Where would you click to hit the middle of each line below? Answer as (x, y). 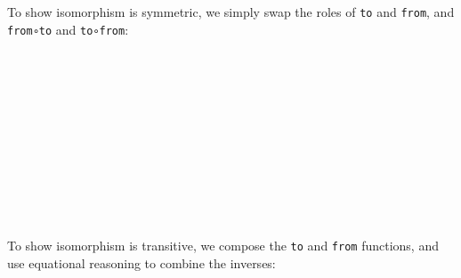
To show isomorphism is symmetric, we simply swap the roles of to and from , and (231, 12)
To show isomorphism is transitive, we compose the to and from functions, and (223, 246)
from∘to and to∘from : (68, 29)
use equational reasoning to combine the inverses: (142, 262)
